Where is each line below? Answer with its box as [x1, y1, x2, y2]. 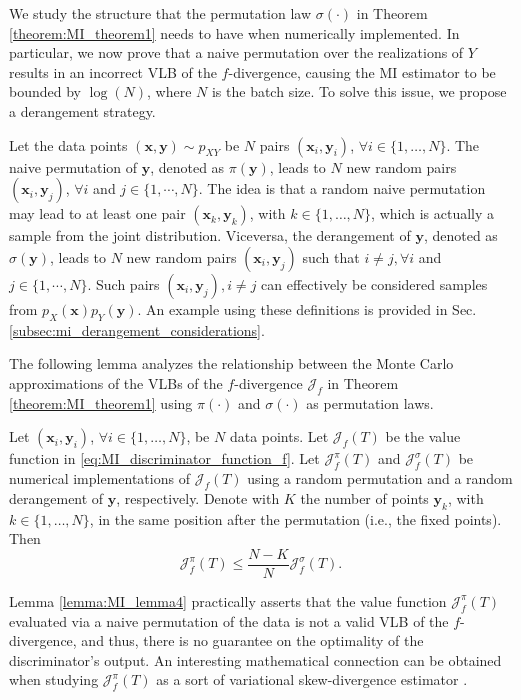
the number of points [300, 487, 429, 508]
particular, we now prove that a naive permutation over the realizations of [9, 42, 464, 63]
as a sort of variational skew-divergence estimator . [156, 669, 468, 690]
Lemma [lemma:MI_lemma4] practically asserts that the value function [9, 590, 447, 611]
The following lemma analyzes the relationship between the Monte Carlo [9, 353, 454, 374]
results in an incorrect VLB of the [9, 61, 217, 82]
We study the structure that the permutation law [9, 3, 312, 23]
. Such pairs [87, 273, 160, 294]
